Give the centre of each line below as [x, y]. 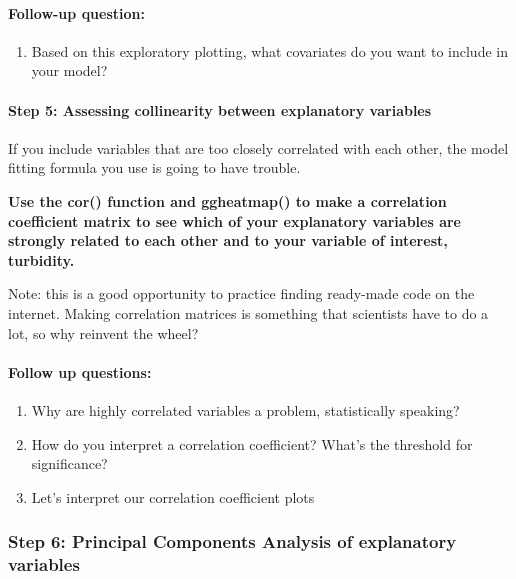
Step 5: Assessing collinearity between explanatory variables [220, 109]
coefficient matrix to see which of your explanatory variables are [234, 220]
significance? [69, 463]
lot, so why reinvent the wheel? [103, 332]
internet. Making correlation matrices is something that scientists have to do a [248, 312]
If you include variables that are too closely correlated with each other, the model [258, 147]
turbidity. [41, 259]
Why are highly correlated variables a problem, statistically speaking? [245, 409]
